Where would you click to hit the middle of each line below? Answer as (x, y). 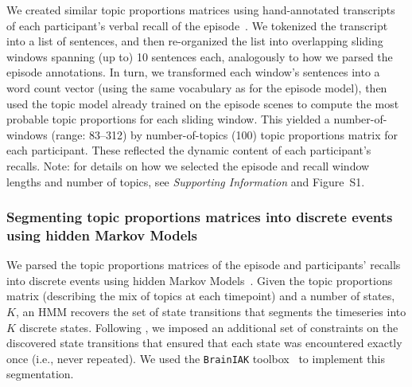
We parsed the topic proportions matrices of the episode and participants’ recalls (204, 265)
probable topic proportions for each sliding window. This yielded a (168, 119)
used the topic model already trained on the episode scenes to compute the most (203, 103)
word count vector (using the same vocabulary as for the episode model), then (197, 87)
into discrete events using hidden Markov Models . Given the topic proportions (200, 280)
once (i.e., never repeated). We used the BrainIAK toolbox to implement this (196, 358)
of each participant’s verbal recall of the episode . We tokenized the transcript (197, 25)
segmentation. (40, 374)
